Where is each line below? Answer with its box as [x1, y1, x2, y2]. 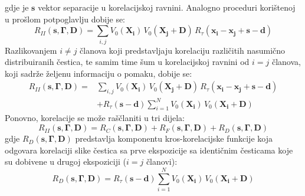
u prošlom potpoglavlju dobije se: [5, 12, 126, 25]
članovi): [146, 155, 178, 168]
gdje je [5, 1, 29, 13]
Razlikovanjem [5, 44, 57, 56]
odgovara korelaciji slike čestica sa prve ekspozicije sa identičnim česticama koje [5, 143, 293, 156]
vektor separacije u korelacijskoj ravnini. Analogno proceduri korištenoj [38, 1, 296, 13]
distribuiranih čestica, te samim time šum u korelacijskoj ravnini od [5, 55, 250, 68]
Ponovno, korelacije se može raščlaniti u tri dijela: [5, 112, 185, 124]
